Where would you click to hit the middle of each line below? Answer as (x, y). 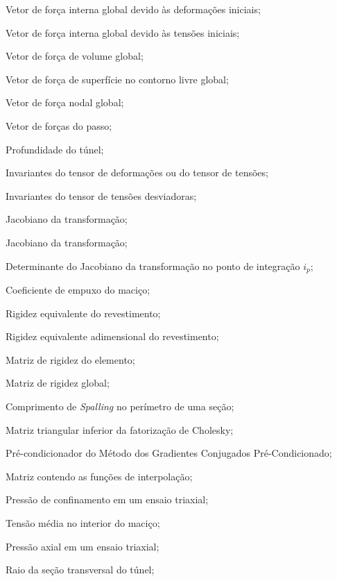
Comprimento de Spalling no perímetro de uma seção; (120, 406)
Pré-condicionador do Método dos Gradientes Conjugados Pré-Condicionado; (169, 453)
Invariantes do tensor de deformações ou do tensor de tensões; (137, 172)
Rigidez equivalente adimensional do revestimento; (112, 336)
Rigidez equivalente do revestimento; (83, 313)
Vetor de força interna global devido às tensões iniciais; (123, 32)
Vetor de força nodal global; (65, 102)
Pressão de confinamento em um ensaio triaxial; (107, 499)
